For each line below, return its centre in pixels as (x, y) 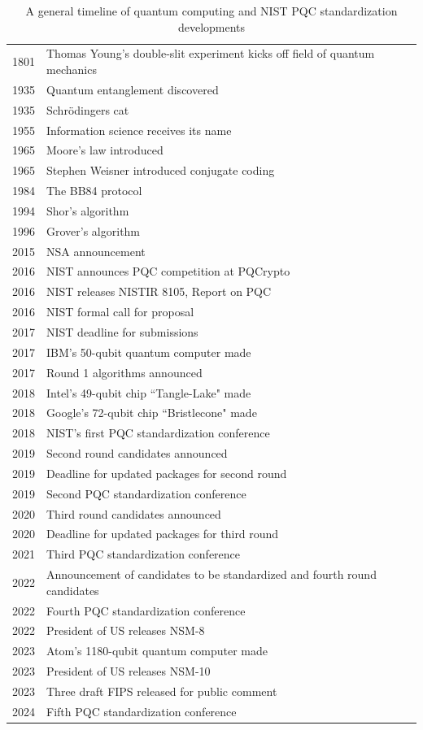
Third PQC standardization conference (144, 554)
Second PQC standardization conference (146, 493)
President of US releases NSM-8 (126, 630)
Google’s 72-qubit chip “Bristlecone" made (152, 413)
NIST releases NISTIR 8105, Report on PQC (159, 291)
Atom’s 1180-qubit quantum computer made (157, 651)
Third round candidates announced (134, 513)
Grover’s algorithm (94, 230)
